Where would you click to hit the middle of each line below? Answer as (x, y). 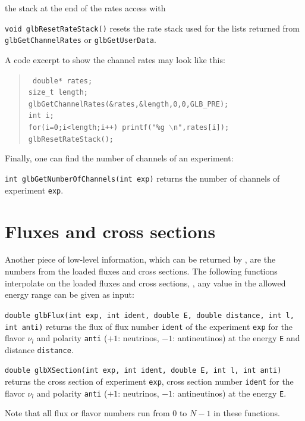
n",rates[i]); (202, 128)
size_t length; (58, 93)
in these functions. (247, 413)
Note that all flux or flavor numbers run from (87, 413)
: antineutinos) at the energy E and (236, 338)
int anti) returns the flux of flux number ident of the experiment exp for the (149, 326)
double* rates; (62, 81)
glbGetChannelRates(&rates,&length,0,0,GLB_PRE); (128, 104)
